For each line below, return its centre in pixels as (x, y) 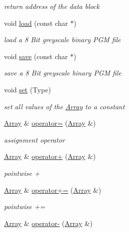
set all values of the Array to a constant (64, 106)
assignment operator (34, 139)
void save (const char (36, 56)
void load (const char (36, 23)
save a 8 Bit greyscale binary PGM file (63, 73)
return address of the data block (52, 6)
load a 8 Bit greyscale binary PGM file (63, 39)
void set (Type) (28, 89)
